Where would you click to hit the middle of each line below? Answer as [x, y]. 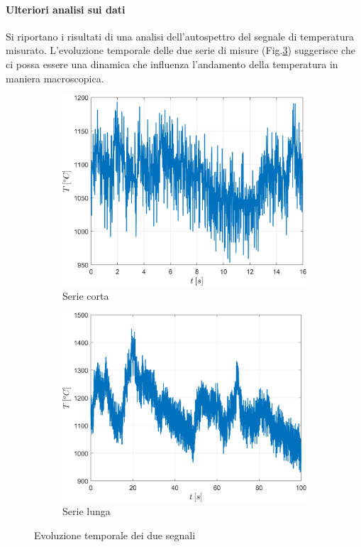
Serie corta [86, 295]
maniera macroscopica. [55, 78]
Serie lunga [87, 511]
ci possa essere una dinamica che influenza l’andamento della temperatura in [172, 64]
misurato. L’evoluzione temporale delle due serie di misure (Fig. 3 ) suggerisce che [180, 50]
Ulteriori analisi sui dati [66, 9]
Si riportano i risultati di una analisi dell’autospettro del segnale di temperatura [180, 36]
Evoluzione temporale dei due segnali [115, 535]
